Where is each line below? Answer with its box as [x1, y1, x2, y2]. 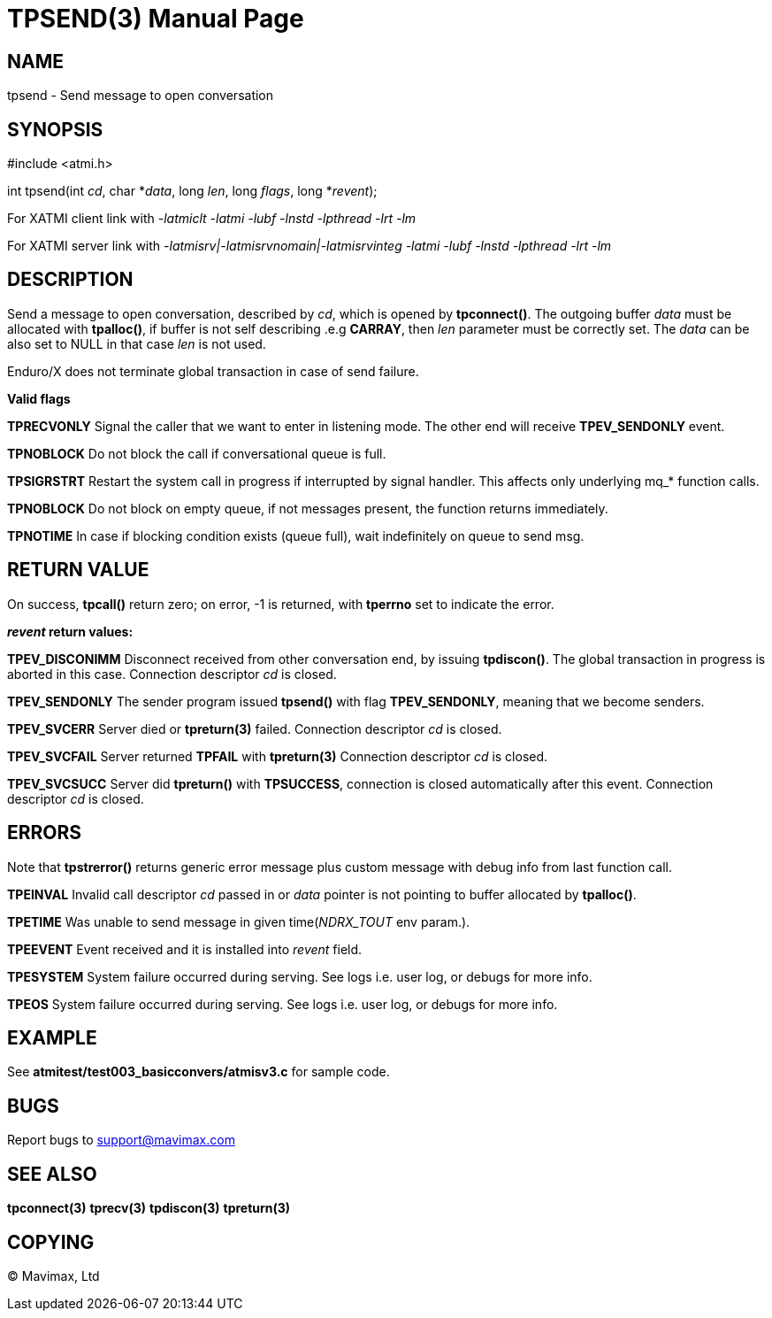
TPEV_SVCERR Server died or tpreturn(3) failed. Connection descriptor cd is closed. [7, 721, 502, 736]
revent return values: [7, 623, 134, 639]
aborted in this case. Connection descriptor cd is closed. [7, 666, 337, 682]
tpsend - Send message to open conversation [7, 88, 274, 104]
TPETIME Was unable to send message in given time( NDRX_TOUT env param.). [7, 913, 470, 929]
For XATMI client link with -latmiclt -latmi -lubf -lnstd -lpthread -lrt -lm [7, 211, 417, 227]
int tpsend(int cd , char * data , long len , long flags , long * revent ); [7, 183, 378, 199]
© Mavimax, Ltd [7, 1268, 100, 1283]
